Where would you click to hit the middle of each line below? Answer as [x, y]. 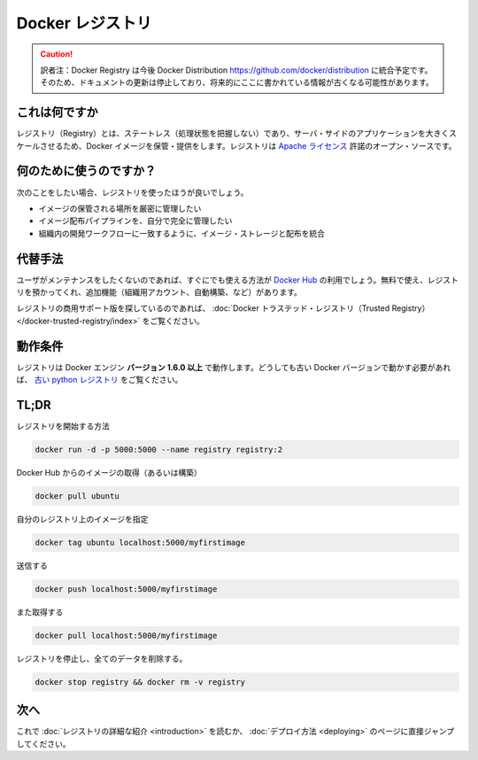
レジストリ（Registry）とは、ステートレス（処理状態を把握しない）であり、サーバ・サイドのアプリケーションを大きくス [237, 134]
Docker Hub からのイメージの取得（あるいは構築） [109, 472]
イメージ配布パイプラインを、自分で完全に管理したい [135, 221]
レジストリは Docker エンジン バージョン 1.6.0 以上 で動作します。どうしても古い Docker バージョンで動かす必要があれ [234, 367]
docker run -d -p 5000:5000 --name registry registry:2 [159, 449]
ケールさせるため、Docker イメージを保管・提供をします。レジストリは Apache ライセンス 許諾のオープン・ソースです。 [236, 145]
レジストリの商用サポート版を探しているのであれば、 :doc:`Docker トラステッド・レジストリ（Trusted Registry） [223, 308]
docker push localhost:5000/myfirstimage [126, 589]
